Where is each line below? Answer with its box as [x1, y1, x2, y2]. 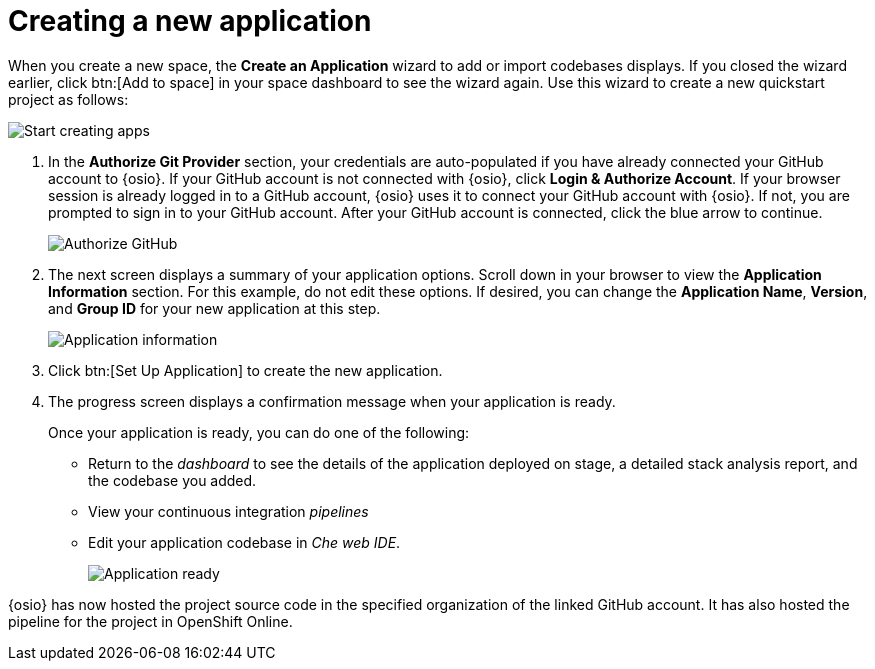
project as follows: [8, 90, 129, 108]
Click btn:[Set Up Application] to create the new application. [48, 361, 443, 379]
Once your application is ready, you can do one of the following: [48, 423, 470, 441]
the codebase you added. [88, 471, 257, 489]
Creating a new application [8, 4, 372, 38]
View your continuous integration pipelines [88, 502, 369, 520]
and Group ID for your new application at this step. [48, 299, 381, 317]
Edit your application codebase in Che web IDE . [88, 533, 401, 551]
